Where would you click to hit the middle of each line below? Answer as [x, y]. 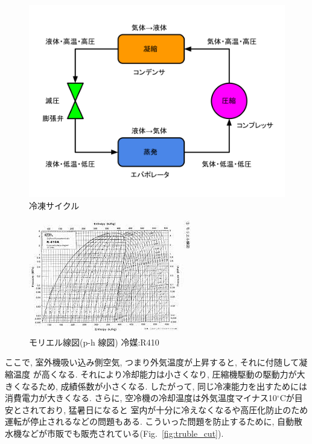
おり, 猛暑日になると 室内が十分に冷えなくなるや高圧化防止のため [177, 409]
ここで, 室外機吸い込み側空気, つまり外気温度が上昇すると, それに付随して [152, 362]
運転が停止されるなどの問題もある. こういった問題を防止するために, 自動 [150, 421]
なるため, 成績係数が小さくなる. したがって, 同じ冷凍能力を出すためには [164, 386]
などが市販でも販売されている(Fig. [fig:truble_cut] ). [123, 433]
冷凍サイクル [54, 205]
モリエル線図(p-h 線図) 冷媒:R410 [94, 342]
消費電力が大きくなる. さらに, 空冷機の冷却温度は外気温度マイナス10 [141, 398]
